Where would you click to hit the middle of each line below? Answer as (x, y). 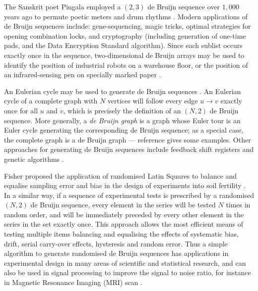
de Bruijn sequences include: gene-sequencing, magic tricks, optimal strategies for (128, 26)
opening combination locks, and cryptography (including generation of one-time (125, 35)
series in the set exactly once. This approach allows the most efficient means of (124, 224)
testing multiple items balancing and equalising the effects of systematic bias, (122, 234)
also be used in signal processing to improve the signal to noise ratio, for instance (128, 272)
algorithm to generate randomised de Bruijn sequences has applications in (116, 253)
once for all (21, 110)
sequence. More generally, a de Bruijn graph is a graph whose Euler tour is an (122, 120)
